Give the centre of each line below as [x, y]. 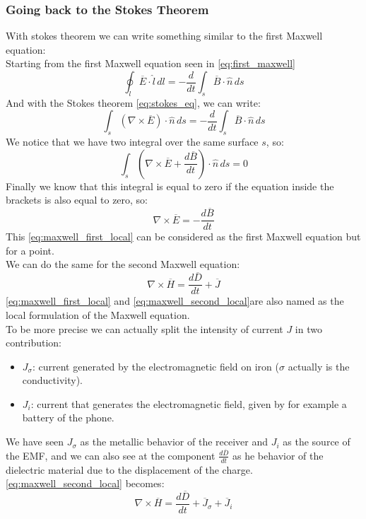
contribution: [34, 343]
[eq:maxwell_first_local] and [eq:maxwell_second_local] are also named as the [175, 301]
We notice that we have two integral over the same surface [132, 142]
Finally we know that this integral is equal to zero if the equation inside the [170, 186]
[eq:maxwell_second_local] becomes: [85, 483]
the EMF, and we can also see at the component [111, 455]
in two [308, 328]
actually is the [319, 366]
